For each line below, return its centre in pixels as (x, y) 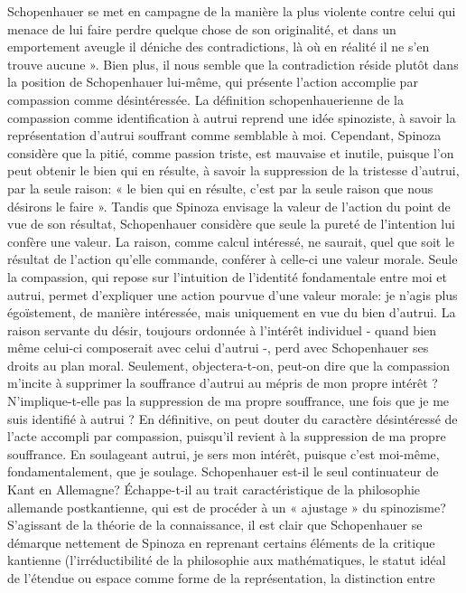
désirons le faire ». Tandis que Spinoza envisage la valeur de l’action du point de (229, 206)
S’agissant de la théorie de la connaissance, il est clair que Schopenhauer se (215, 525)
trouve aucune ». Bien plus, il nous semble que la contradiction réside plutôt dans (233, 64)
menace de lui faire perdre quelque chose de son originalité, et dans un (202, 28)
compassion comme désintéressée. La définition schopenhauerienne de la (205, 99)
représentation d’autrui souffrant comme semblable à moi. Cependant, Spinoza (224, 135)
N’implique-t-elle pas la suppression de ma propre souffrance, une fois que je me (228, 401)
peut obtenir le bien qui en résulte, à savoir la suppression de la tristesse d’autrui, (233, 170)
